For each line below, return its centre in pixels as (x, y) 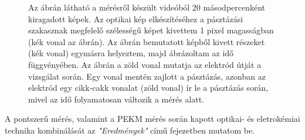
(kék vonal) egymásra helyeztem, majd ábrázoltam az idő (131, 53)
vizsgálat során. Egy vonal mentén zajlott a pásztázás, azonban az (147, 76)
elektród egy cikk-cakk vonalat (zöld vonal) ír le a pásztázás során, (148, 88)
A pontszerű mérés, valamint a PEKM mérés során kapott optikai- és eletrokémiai (152, 119)
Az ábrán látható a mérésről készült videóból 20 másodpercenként (147, 7)
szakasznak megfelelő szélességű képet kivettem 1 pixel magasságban (151, 30)
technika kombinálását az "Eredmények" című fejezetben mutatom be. (130, 130)
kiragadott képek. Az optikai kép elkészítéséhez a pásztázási (136, 18)
